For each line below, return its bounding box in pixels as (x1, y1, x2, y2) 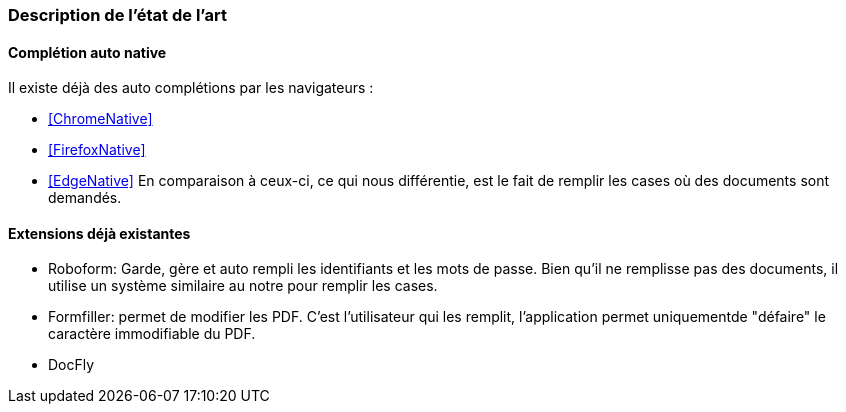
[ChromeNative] (48, 110, 153, 128)
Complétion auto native (8, 43, 167, 61)
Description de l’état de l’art (8, 5, 227, 25)
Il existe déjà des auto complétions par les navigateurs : (8, 79, 374, 97)
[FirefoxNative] (48, 141, 146, 159)
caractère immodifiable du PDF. (48, 325, 256, 343)
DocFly (48, 356, 95, 374)
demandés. (48, 189, 122, 207)
